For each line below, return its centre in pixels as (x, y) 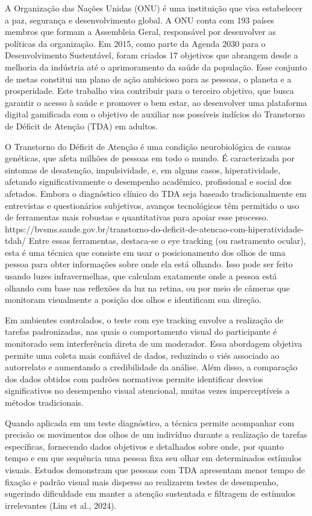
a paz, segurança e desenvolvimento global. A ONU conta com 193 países (140, 20)
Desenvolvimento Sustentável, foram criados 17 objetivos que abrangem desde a (151, 55)
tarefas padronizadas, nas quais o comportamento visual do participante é (141, 331)
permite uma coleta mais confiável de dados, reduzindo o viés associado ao (142, 355)
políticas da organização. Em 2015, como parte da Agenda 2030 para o (135, 43)
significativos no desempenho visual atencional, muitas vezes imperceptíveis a (147, 390)
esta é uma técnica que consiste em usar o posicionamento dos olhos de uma (145, 252)
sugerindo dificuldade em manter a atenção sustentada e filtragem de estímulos (150, 493)
